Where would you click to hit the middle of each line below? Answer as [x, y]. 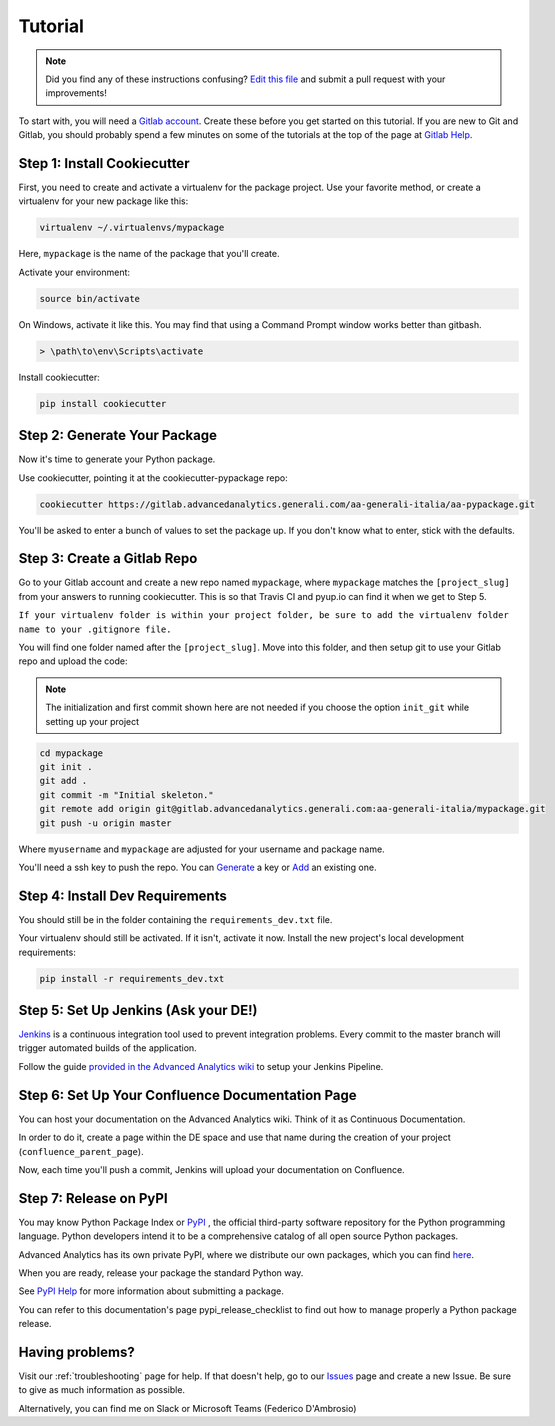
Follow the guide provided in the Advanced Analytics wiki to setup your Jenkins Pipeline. [201, 1066]
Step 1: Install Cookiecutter [104, 163]
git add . [63, 781]
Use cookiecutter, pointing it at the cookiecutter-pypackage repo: [153, 477]
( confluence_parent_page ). [81, 1151]
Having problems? [76, 1351]
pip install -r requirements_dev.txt [132, 978]
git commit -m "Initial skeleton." [126, 794]
